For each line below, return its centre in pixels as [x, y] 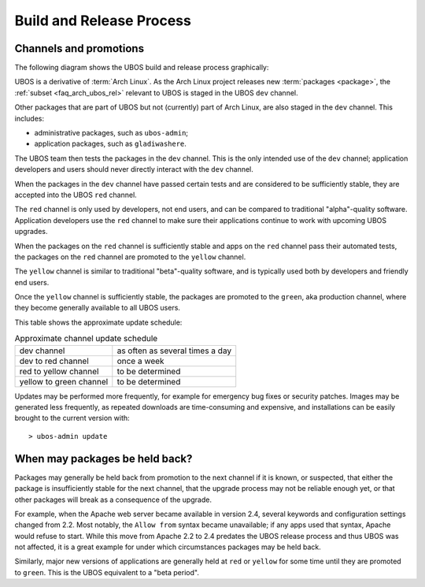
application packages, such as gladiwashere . [110, 144]
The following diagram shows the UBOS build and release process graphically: [142, 68]
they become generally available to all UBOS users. [98, 308]
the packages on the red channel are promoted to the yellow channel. [130, 257]
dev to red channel [54, 361]
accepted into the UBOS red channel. [76, 195]
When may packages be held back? [103, 458]
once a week [140, 361]
